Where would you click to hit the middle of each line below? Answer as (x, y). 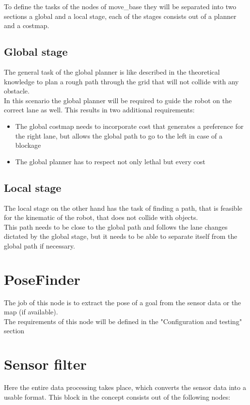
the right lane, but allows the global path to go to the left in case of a (119, 135)
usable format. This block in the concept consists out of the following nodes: (117, 397)
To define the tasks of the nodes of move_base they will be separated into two (120, 6)
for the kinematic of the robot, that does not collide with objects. (101, 217)
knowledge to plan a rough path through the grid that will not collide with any (121, 81)
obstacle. (17, 91)
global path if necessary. (39, 245)
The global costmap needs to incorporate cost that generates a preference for (129, 126)
